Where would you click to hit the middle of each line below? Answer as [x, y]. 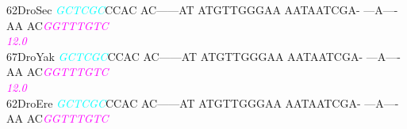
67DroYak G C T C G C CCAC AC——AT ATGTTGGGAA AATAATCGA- [185, 56]
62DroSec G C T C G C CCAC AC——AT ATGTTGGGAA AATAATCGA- [183, 9]
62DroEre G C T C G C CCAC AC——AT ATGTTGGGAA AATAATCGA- [184, 102]
